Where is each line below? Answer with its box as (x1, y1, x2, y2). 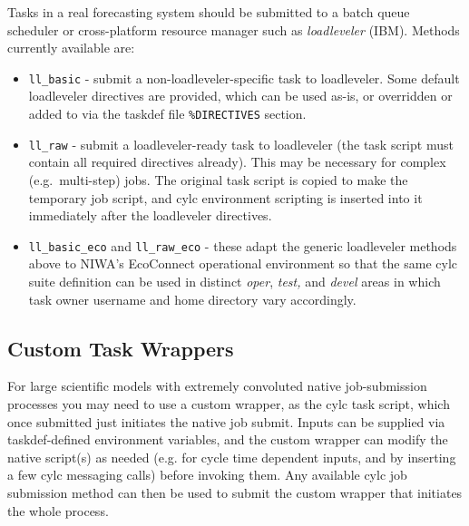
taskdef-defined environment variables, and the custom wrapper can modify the (7, 430, 448, 449)
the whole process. (7, 501, 109, 520)
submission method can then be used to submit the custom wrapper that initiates (7, 482, 463, 502)
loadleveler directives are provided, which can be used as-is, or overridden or (28, 86, 453, 105)
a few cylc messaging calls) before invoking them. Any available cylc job (7, 465, 407, 484)
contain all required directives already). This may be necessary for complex (28, 152, 446, 171)
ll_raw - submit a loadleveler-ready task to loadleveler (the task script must (28, 134, 454, 153)
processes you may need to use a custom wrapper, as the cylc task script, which (7, 394, 450, 413)
